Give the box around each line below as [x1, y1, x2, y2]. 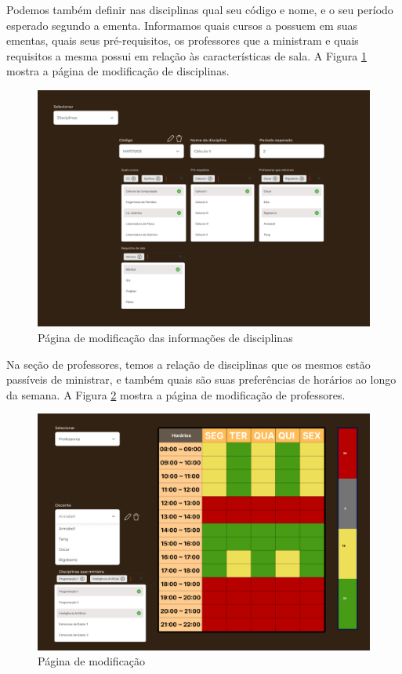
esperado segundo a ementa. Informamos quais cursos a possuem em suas [6, 16, 358, 33]
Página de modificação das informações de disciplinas [38, 330, 293, 345]
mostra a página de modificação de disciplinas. [6, 63, 230, 79]
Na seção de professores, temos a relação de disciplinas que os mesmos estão [6, 355, 371, 372]
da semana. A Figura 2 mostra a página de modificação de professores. [6, 386, 346, 403]
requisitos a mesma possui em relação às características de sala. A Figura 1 [6, 47, 367, 64]
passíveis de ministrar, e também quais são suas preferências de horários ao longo [6, 371, 397, 388]
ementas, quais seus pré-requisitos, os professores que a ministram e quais [6, 32, 359, 49]
